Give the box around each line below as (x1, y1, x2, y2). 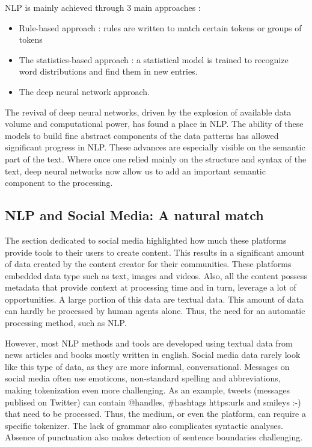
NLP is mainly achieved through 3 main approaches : (5, 1, 201, 13)
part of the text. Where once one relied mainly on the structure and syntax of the (5, 152, 307, 165)
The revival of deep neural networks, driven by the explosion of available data (5, 105, 292, 118)
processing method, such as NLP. (5, 316, 127, 329)
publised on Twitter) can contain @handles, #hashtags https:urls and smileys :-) (5, 395, 301, 408)
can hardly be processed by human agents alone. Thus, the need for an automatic (5, 304, 305, 317)
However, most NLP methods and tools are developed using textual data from (5, 336, 293, 349)
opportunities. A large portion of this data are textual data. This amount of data (5, 292, 304, 305)
